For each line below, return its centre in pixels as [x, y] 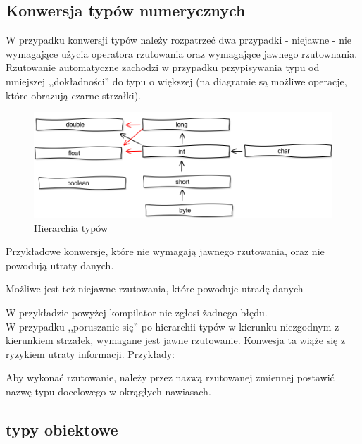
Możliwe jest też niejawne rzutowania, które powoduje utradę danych [155, 289]
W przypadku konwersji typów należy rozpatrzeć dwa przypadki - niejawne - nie [179, 40]
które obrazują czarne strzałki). [73, 95]
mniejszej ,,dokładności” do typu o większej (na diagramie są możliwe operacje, [176, 81]
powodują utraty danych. [60, 265]
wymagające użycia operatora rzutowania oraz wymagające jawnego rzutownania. [182, 53]
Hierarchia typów [71, 227]
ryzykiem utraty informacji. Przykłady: [90, 353]
